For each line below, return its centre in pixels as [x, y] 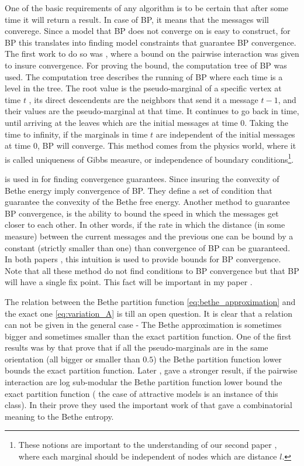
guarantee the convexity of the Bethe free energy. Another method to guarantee [147, 202]
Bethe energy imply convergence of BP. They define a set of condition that [139, 190]
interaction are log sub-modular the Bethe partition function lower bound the [144, 382]
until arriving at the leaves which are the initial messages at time [121, 122]
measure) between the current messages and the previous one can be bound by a [149, 236]
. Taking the [266, 122]
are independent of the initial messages [225, 134]
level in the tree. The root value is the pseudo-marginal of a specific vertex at [143, 88]
